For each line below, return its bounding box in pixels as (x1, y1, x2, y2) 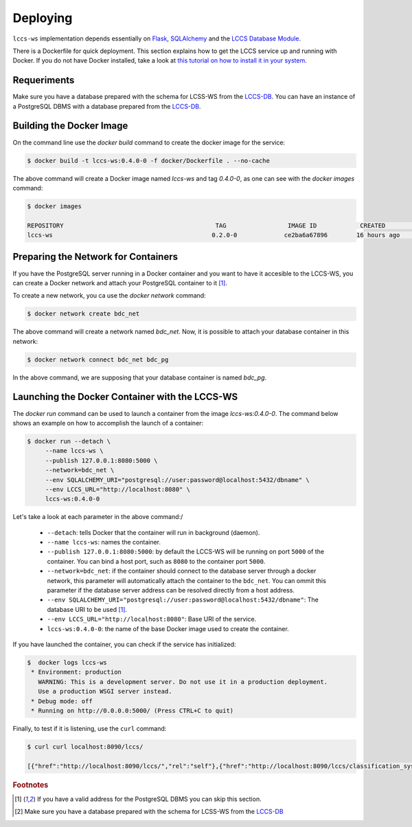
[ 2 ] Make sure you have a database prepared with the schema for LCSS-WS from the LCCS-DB (14, 808, 284, 816)
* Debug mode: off (31, 697, 93, 705)
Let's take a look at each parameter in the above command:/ (12, 513, 183, 521)
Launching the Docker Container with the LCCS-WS (12, 391, 238, 403)
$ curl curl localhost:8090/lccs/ (27, 742, 144, 751)
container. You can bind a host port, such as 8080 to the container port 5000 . (47, 557, 266, 565)
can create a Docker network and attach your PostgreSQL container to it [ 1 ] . (12, 278, 228, 287)
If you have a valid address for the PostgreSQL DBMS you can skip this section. (36, 795, 262, 803)
